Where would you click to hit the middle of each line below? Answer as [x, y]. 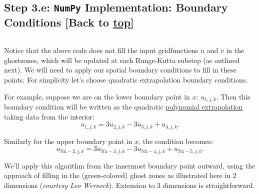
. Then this [233, 96]
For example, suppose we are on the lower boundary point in [97, 96]
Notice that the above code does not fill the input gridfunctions [101, 50]
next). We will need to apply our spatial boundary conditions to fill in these [120, 70]
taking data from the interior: [49, 116]
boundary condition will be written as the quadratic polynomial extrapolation [123, 106]
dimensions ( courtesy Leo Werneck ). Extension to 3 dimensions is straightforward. [129, 185]
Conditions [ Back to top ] [69, 22]
